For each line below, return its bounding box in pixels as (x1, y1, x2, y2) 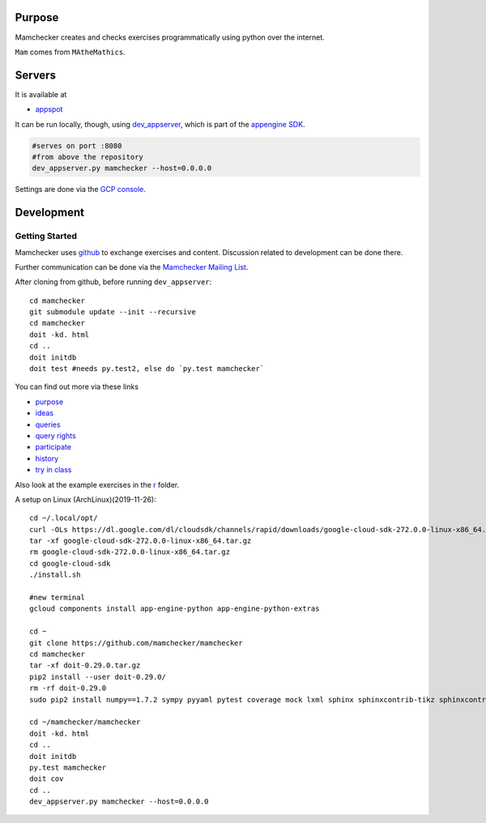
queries (35, 420, 61, 429)
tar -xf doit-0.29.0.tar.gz (29, 661, 141, 670)
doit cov (29, 774, 64, 783)
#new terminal (29, 593, 85, 603)
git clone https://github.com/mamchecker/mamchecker (29, 638, 243, 647)
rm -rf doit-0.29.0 (29, 684, 107, 693)
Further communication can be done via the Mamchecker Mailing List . (15, 262, 249, 271)
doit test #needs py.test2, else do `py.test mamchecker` (29, 365, 265, 373)
